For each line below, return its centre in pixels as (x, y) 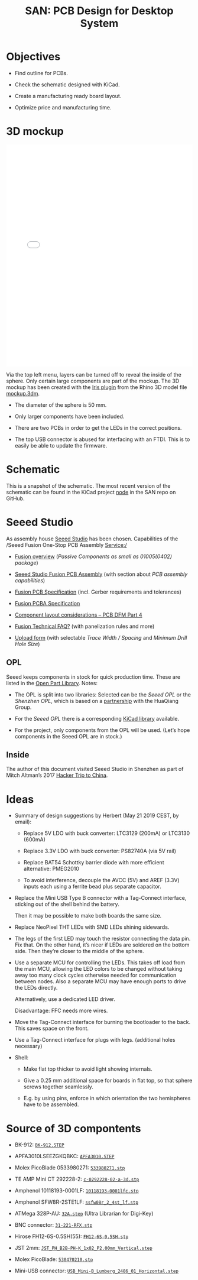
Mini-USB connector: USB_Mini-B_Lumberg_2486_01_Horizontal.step (97, 1271)
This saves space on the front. (52, 1028)
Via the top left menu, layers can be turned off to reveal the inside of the (94, 374)
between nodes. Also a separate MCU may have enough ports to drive (100, 981)
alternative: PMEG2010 (51, 869)
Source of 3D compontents (74, 1128)
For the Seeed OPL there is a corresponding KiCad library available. (97, 718)
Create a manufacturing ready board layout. (68, 96)
